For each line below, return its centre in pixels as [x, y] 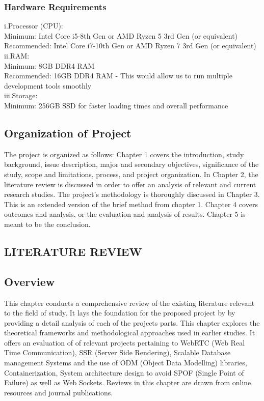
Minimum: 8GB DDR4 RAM [49, 65]
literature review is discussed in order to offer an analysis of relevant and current [130, 184]
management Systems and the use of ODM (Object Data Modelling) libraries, [126, 363]
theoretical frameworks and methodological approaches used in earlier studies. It [130, 333]
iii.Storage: [21, 95]
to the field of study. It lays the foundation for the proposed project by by [120, 313]
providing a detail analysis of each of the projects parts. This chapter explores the [132, 322]
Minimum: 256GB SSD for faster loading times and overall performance [116, 105]
